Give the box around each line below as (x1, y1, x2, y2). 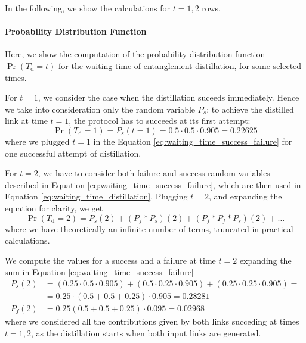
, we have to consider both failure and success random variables (38, 167, 270, 179)
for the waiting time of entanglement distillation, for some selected (58, 59, 302, 71)
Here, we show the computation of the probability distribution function (5, 48, 265, 60)
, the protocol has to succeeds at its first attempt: (69, 114, 251, 127)
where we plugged (5, 135, 70, 147)
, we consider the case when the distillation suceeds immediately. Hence (38, 91, 299, 104)
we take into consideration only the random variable (5, 102, 196, 115)
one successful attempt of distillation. (5, 146, 141, 159)
